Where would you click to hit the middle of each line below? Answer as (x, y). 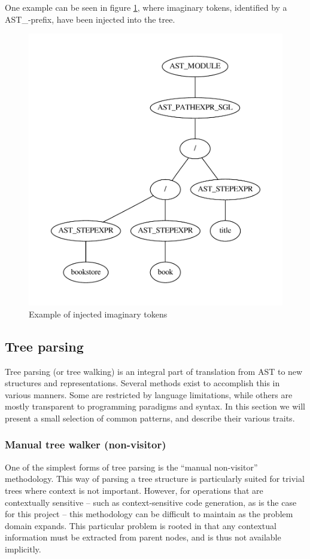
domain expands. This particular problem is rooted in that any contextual (141, 525)
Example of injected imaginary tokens (98, 314)
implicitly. (23, 549)
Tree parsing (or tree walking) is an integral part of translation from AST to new (154, 371)
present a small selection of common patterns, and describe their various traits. (150, 418)
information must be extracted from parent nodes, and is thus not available (143, 537)
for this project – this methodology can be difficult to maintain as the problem (149, 514)
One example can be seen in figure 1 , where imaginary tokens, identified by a (146, 7)
